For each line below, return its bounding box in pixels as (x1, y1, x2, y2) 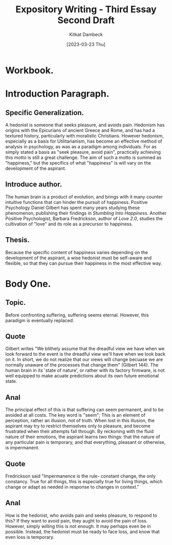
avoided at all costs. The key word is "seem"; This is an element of (5, 412, 146, 418)
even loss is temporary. (5, 534, 55, 540)
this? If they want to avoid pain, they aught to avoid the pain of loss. (5, 517, 148, 524)
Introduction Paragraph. (5, 88, 110, 100)
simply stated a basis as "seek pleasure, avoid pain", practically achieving (5, 149, 161, 155)
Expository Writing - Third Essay (15, 4, 157, 15)
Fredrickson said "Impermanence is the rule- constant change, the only (5, 473, 156, 479)
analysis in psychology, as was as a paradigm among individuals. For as (5, 143, 157, 149)
